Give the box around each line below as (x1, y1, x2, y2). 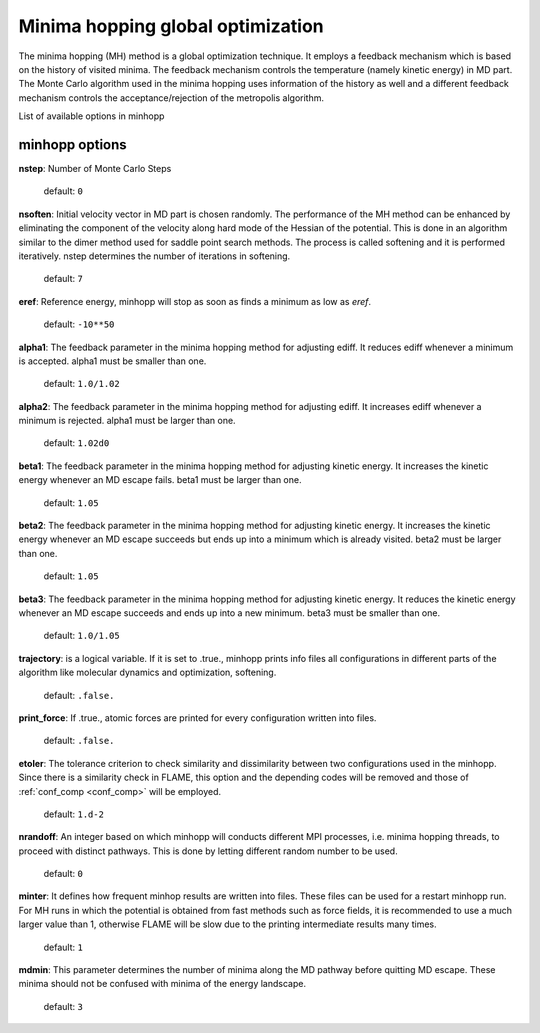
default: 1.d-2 (43, 808, 105, 820)
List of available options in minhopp (18, 110, 165, 122)
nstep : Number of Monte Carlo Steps (18, 163, 172, 175)
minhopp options (18, 136, 127, 153)
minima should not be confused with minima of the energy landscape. (18, 978, 307, 990)
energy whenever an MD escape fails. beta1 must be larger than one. (18, 474, 302, 486)
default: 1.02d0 (43, 437, 110, 449)
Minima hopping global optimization (18, 15, 324, 37)
